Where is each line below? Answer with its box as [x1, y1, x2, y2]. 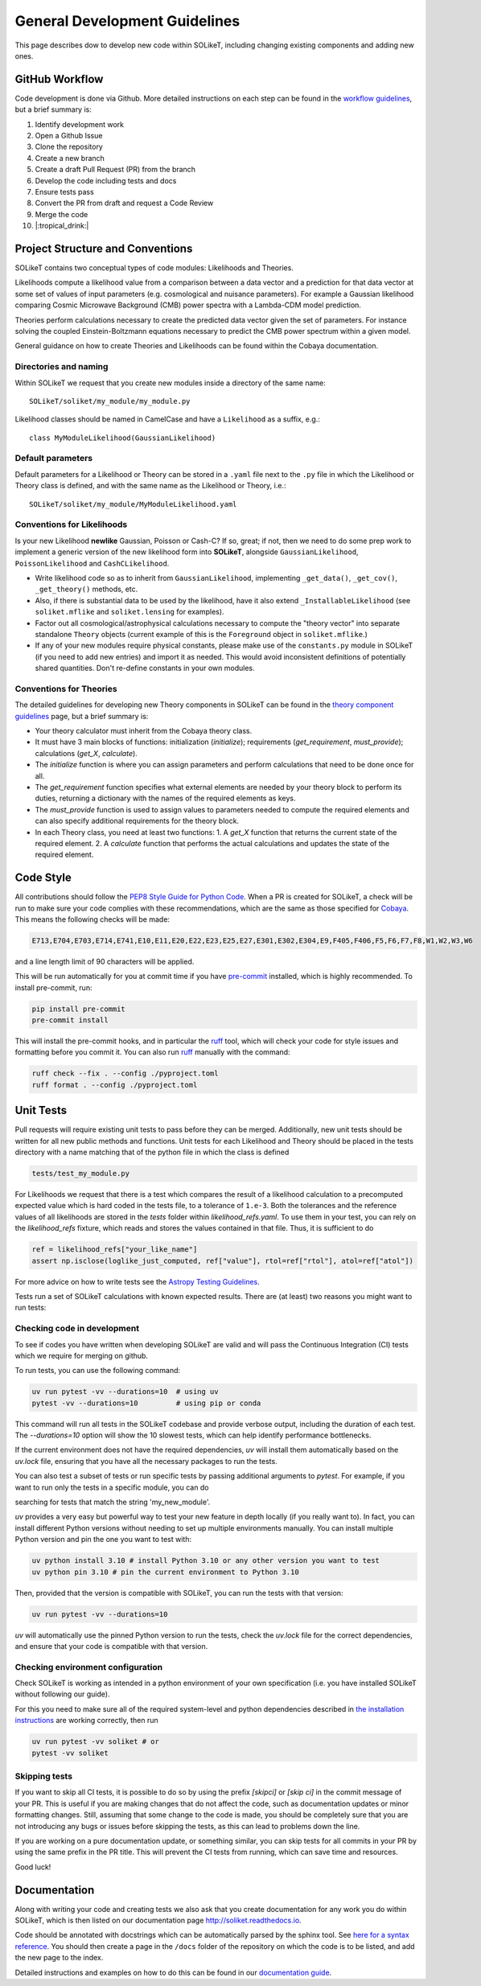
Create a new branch [35, 153, 105, 162]
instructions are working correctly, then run [14, 1716, 158, 1725]
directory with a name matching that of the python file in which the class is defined [14, 1147, 290, 1157]
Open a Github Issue [35, 131, 103, 141]
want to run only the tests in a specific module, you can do [14, 1482, 209, 1492]
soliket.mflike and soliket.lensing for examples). [35, 607, 224, 617]
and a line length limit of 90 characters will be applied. [14, 956, 195, 966]
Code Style [14, 871, 72, 885]
